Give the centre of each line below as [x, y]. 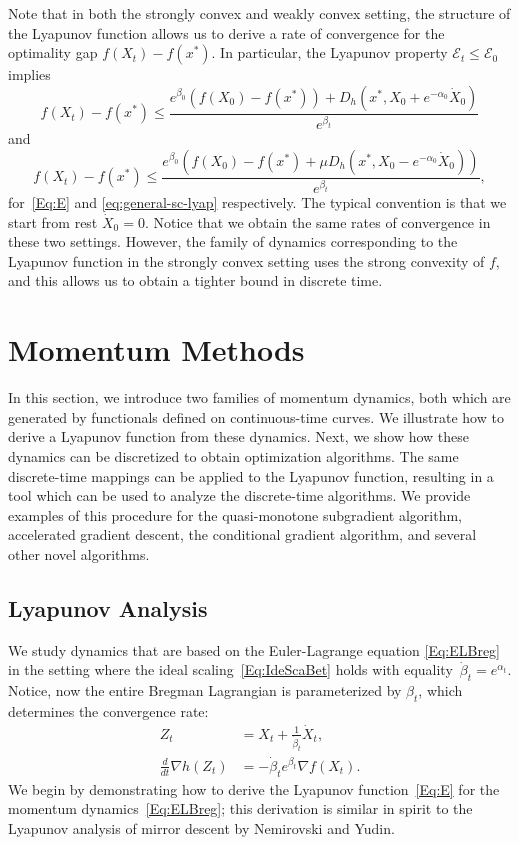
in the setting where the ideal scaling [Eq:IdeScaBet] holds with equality [230, 669]
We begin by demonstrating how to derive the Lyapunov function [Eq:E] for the [254, 788]
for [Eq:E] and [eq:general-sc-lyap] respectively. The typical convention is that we [257, 202]
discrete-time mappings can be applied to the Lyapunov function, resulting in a [251, 475]
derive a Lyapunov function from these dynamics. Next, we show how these [238, 436]
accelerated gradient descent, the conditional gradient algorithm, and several [242, 534]
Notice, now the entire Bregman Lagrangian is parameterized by [205, 690]
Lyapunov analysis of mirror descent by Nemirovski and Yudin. [201, 827]
